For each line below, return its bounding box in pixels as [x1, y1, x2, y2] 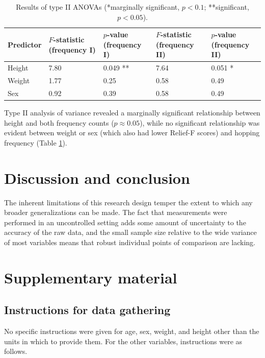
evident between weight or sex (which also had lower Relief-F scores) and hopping [4, 127, 260, 138]
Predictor [8, 39, 42, 50]
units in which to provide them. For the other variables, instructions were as [4, 336, 243, 346]
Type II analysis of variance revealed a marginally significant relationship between [4, 107, 260, 117]
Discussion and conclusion [4, 167, 190, 188]
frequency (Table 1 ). [4, 137, 67, 148]
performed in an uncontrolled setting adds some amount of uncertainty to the [4, 217, 246, 227]
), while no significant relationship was [140, 117, 260, 128]
